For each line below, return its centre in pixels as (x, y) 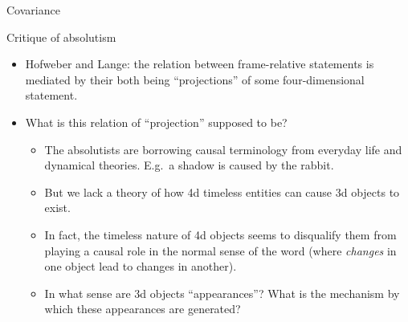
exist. (57, 208)
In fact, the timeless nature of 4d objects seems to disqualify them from (220, 234)
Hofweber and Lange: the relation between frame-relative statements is (200, 64)
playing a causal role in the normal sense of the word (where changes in (220, 250)
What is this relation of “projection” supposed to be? (156, 122)
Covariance (33, 10)
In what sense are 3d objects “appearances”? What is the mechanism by (222, 293)
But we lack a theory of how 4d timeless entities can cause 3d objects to (222, 192)
